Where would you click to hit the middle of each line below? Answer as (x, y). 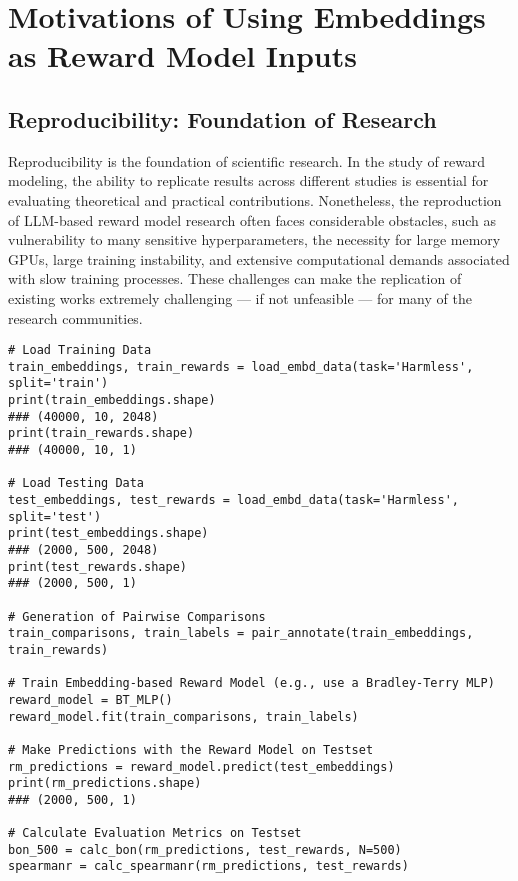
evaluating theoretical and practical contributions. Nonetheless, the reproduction (255, 199)
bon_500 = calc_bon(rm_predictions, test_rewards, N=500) (205, 849)
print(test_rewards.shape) (97, 566)
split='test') (55, 516)
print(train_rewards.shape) (101, 433)
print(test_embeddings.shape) (108, 533)
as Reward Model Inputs (182, 55)
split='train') (58, 383)
